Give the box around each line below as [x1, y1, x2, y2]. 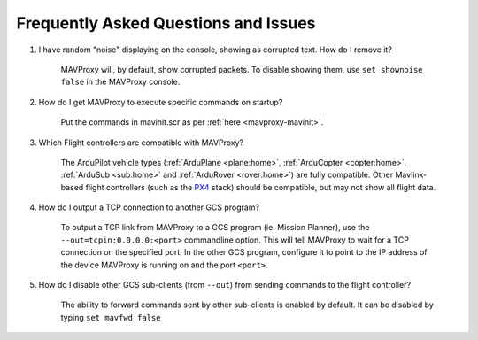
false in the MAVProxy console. [60, 76, 181, 88]
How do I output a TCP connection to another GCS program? [38, 202, 260, 212]
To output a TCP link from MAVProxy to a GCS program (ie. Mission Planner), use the [60, 222, 370, 233]
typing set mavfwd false [60, 312, 161, 322]
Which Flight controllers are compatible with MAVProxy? [38, 137, 243, 148]
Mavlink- [395, 169, 428, 181]
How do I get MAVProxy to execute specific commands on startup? [38, 97, 283, 107]
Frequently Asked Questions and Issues [16, 13, 316, 33]
